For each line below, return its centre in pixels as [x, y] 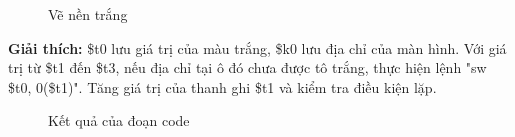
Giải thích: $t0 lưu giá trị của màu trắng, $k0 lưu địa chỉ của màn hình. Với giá [257, 47]
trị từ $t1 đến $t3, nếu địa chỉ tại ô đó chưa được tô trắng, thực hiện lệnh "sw [247, 67]
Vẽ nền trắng [88, 14]
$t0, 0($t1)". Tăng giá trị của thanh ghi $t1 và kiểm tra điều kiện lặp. [222, 86]
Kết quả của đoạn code [119, 120]
